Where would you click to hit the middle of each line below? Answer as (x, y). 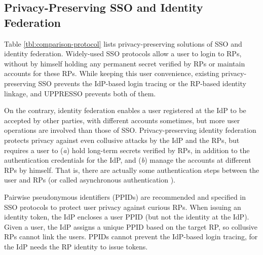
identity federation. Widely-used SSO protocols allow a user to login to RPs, (123, 53)
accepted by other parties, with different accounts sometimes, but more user (122, 120)
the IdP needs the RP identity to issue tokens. (76, 246)
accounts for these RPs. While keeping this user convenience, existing (112, 73)
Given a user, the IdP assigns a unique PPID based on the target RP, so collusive (131, 226)
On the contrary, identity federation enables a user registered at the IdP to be (125, 110)
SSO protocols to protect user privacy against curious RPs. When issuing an (123, 207)
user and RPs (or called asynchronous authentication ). (90, 180)
